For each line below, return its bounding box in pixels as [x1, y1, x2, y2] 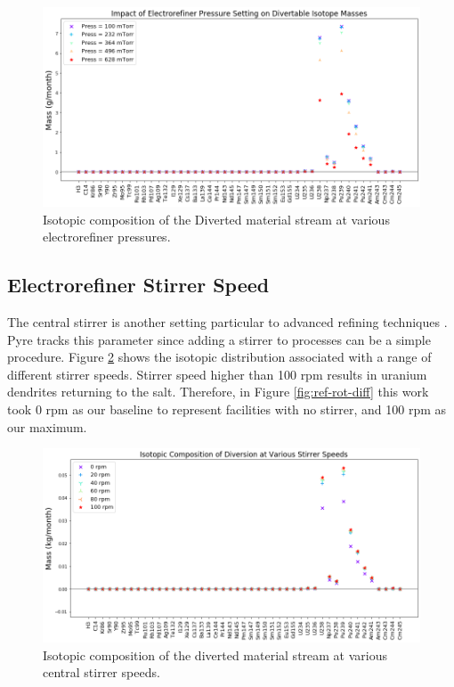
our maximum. [7, 417, 87, 436]
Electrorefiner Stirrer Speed [7, 271, 270, 299]
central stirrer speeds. [43, 663, 160, 682]
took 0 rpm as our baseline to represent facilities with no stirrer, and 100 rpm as [7, 399, 447, 418]
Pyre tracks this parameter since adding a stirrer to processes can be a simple [7, 330, 431, 348]
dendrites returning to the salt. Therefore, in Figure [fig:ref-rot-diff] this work [7, 382, 429, 401]
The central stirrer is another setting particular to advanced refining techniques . [7, 312, 448, 331]
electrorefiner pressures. [43, 227, 171, 246]
